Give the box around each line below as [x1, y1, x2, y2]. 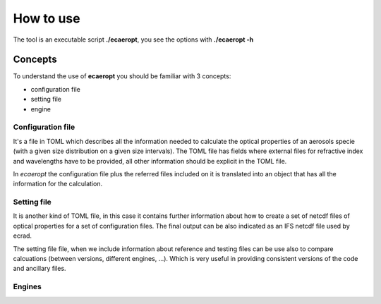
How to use [13, 11, 80, 26]
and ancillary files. [13, 265, 66, 273]
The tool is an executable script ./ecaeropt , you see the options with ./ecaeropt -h [13, 35, 254, 44]
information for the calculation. [13, 180, 102, 188]
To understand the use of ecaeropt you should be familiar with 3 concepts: [13, 72, 231, 80]
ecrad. [13, 231, 32, 240]
